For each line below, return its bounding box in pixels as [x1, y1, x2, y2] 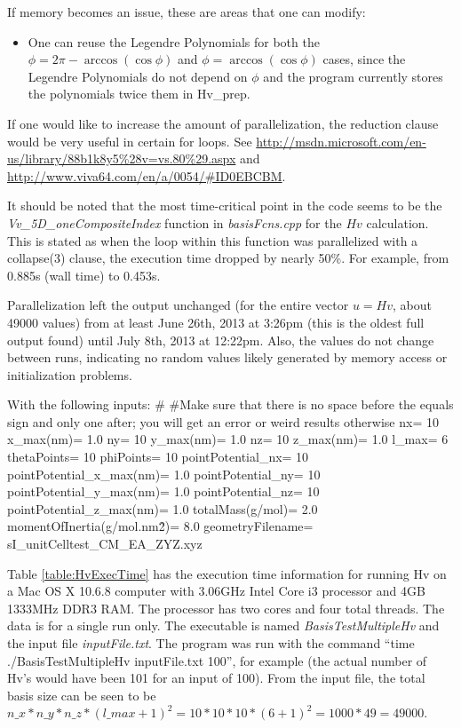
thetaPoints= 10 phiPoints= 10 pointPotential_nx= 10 [7, 447, 309, 466]
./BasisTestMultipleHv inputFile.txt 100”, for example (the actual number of [7, 651, 427, 669]
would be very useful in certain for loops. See [7, 131, 252, 150]
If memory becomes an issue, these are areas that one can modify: [7, 3, 366, 20]
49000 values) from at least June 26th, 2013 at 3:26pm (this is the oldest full [7, 313, 425, 331]
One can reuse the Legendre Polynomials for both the [28, 32, 320, 51]
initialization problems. [7, 365, 132, 384]
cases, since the [322, 50, 406, 68]
